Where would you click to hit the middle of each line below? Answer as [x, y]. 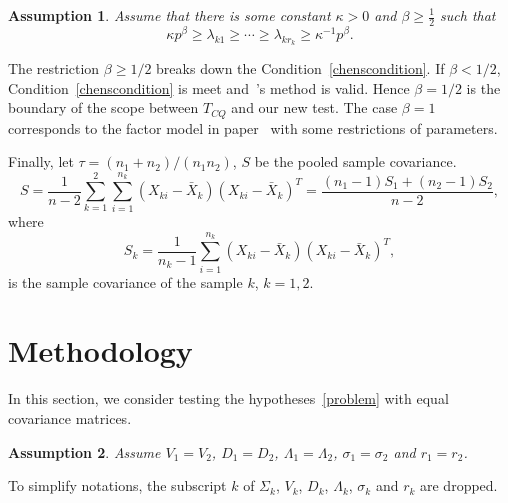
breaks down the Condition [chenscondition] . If [300, 68]
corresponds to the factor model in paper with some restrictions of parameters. [253, 127]
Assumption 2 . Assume [84, 451]
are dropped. [459, 485]
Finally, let [41, 161]
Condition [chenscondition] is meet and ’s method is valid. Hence [209, 87]
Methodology [100, 350]
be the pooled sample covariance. [355, 161]
